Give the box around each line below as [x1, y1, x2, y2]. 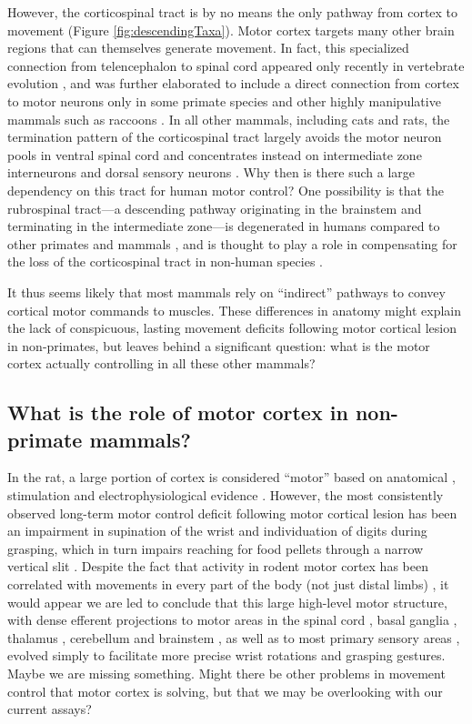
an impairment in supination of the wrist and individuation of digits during [7, 521, 427, 540]
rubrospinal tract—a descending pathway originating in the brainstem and [7, 198, 422, 217]
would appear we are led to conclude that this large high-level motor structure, [7, 592, 447, 611]
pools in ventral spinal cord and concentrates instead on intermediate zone [7, 145, 422, 164]
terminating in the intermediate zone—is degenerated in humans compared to [7, 216, 440, 236]
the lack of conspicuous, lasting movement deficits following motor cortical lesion [7, 318, 457, 337]
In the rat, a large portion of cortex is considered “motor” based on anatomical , [7, 468, 456, 487]
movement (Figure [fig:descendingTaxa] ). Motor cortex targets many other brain [7, 20, 455, 39]
